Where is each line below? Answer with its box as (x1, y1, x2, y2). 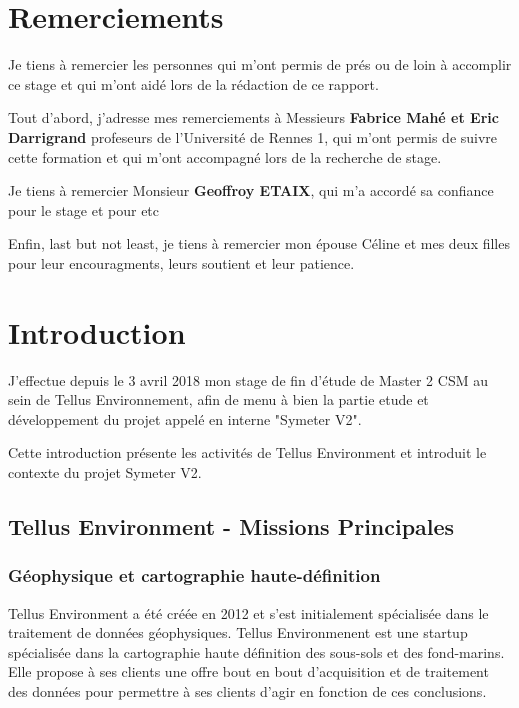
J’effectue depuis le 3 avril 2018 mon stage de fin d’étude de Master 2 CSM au (8, 369, 488, 390)
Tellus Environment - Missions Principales (8, 510, 455, 541)
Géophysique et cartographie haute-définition (8, 563, 381, 588)
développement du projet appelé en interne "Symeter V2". (8, 408, 362, 429)
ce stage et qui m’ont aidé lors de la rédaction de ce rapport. (8, 73, 379, 94)
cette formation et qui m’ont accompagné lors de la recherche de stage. (8, 146, 442, 167)
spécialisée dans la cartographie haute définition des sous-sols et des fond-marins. (8, 641, 505, 662)
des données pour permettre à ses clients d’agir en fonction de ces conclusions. (8, 680, 487, 701)
